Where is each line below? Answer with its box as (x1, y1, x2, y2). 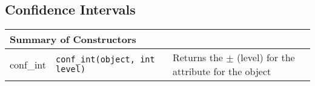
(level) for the (237, 50, 295, 65)
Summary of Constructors (10, 32, 136, 47)
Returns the (172, 50, 223, 65)
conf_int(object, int (56, 55, 155, 65)
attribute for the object (172, 64, 271, 79)
